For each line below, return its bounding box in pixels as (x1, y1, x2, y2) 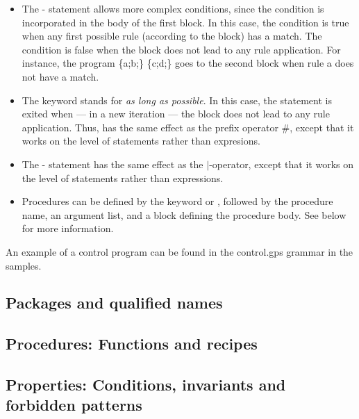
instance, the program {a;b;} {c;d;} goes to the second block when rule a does (22, 56, 354, 70)
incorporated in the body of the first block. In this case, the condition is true (22, 15, 349, 29)
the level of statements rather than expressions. (22, 170, 224, 185)
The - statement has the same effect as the (22, 156, 203, 171)
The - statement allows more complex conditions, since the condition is (22, 1, 324, 15)
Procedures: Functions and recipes (6, 333, 258, 354)
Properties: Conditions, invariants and (6, 374, 286, 395)
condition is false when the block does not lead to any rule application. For (22, 42, 341, 56)
